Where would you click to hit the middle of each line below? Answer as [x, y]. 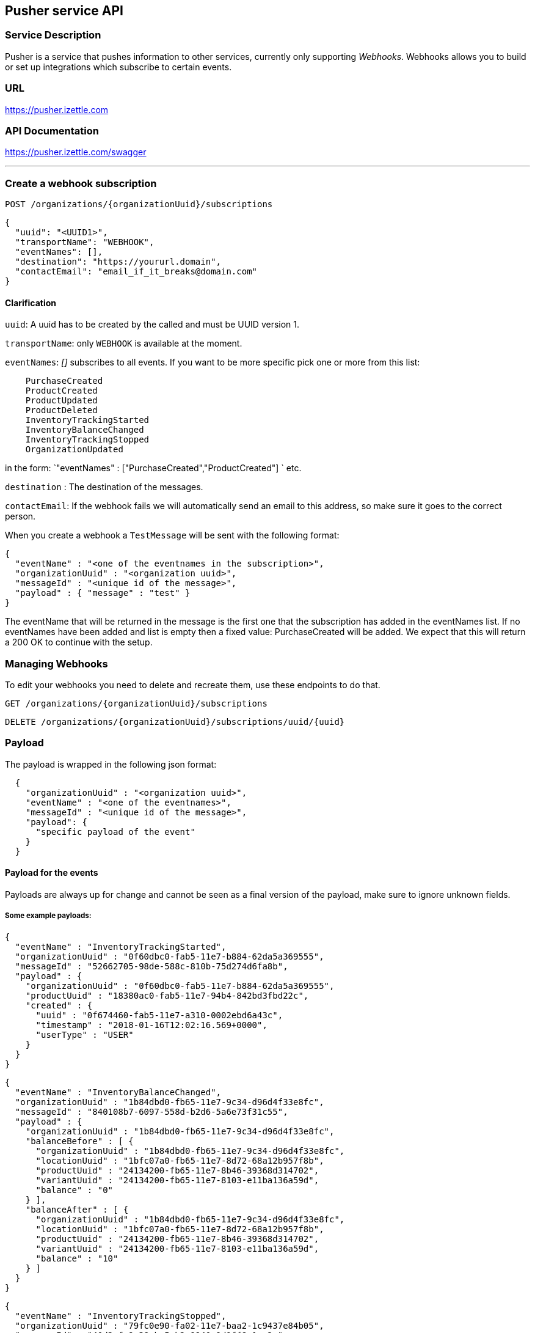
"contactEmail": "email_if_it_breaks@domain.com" [136, 272]
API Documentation [52, 130]
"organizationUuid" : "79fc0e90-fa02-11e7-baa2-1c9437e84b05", [169, 1325]
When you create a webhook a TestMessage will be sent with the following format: [172, 535]
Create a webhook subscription [81, 183]
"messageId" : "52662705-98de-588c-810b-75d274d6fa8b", [151, 966]
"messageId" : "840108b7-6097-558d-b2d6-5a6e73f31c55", [151, 1111]
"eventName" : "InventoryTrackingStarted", [121, 946]
